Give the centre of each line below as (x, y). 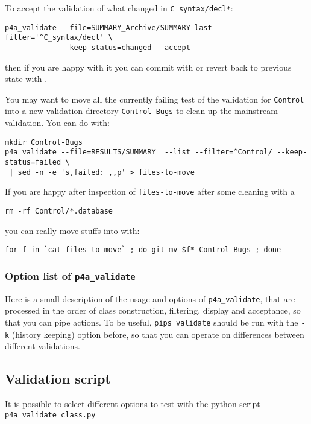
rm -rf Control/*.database (59, 211)
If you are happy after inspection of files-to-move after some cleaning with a (150, 191)
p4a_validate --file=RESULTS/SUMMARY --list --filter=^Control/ (139, 152)
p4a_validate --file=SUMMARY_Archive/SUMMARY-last (108, 27)
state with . (26, 79)
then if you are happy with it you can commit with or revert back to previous (148, 67)
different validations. (42, 346)
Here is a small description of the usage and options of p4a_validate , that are (150, 298)
